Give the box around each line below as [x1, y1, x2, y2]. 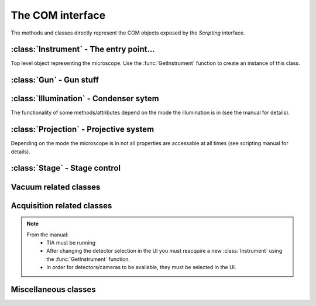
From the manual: [26, 231, 69, 238]
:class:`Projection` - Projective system [11, 125, 154, 135]
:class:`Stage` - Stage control [11, 163, 121, 173]
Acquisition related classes [11, 201, 112, 211]
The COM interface [11, 9, 106, 22]
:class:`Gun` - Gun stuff [11, 75, 99, 85]
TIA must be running [46, 239, 96, 246]
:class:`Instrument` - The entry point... [11, 44, 155, 54]
